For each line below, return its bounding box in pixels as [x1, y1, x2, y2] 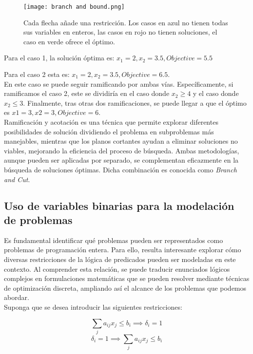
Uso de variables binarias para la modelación [4, 198, 234, 213]
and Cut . [4, 174, 30, 184]
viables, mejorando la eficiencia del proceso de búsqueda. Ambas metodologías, [4, 145, 239, 155]
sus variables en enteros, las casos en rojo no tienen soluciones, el [23, 27, 217, 37]
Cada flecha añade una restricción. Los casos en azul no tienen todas [23, 17, 228, 27]
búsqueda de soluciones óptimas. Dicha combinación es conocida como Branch [4, 164, 237, 174]
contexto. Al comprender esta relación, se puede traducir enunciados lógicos [4, 263, 230, 274]
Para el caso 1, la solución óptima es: [4, 53, 115, 63]
